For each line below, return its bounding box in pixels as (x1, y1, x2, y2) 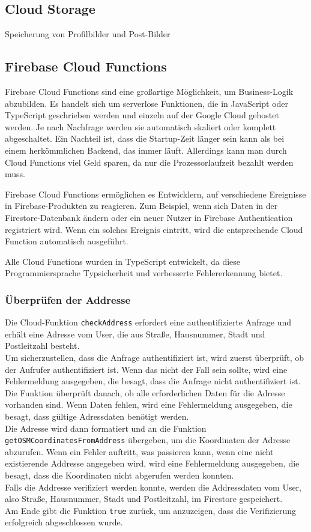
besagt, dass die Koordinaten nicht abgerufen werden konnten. (5, 468, 234, 481)
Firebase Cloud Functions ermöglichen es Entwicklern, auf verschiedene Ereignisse (5, 187, 306, 200)
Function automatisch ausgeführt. (5, 235, 128, 247)
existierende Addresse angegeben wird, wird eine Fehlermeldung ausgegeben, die (5, 457, 300, 470)
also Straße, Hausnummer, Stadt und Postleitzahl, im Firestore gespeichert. (5, 492, 283, 505)
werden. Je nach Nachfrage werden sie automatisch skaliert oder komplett (5, 120, 276, 133)
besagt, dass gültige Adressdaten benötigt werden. (5, 410, 189, 422)
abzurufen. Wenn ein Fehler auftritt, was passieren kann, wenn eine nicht (5, 445, 274, 458)
